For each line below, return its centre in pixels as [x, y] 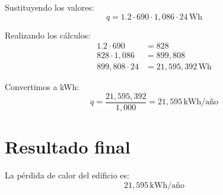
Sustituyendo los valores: [50, 7]
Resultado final [68, 147]
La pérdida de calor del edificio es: [67, 175]
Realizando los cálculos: [48, 35]
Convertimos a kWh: [42, 87]
